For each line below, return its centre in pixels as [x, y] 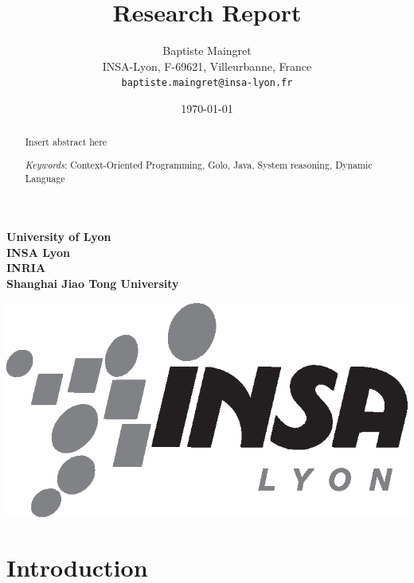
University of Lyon [59, 237]
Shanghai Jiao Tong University [93, 283]
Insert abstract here [66, 142]
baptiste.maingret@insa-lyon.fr [207, 83]
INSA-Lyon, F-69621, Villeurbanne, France [207, 66]
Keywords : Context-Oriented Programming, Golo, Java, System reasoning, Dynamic [199, 164]
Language [45, 178]
